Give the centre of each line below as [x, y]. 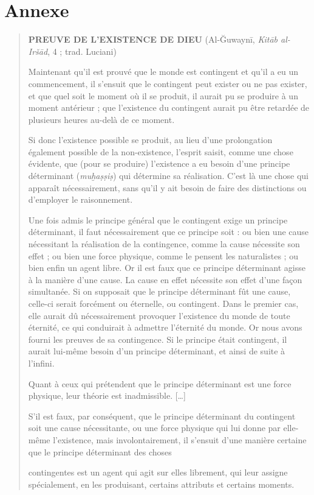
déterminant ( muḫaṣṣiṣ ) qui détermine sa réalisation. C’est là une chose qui [168, 176]
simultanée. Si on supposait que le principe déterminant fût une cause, [159, 291]
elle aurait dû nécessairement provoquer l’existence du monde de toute [159, 315]
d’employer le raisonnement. [80, 199]
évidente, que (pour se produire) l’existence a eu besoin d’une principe [159, 163]
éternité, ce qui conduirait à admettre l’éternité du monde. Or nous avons [165, 327]
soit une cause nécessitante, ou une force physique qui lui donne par [154, 428]
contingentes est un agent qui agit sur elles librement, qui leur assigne [158, 472]
